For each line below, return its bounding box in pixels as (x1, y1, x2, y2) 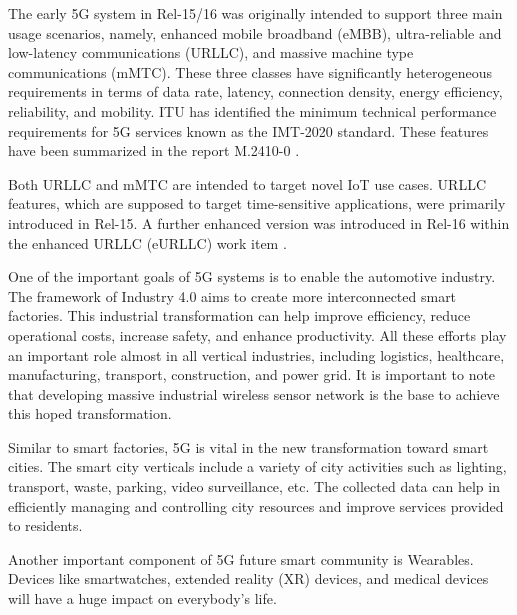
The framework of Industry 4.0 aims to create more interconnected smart (8, 285, 457, 306)
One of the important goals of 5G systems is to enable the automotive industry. (8, 266, 496, 287)
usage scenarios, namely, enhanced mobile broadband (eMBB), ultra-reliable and (8, 22, 502, 43)
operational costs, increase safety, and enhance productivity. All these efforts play (8, 324, 507, 345)
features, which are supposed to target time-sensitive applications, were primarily (8, 193, 506, 214)
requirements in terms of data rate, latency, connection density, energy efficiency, (8, 81, 503, 102)
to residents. (8, 515, 83, 536)
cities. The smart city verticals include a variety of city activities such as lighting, (8, 456, 507, 477)
